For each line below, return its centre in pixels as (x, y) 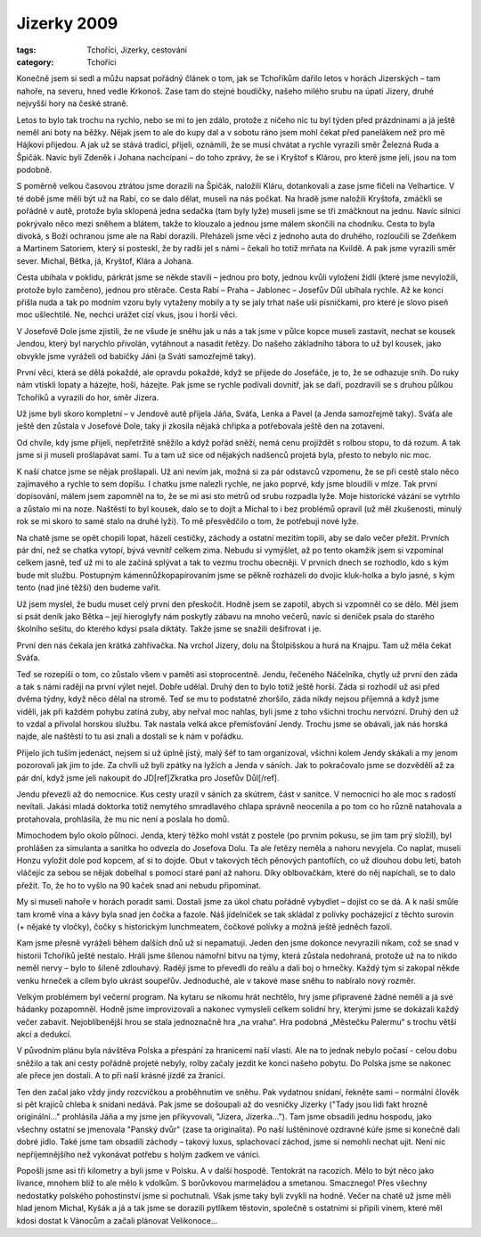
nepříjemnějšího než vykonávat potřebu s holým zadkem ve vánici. (139, 1154)
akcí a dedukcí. (44, 1035)
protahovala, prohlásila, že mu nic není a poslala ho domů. (123, 819)
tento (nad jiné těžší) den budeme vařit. (89, 587)
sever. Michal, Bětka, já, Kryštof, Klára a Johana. (105, 261)
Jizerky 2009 (67, 23)
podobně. (34, 170)
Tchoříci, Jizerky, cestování (137, 50)
